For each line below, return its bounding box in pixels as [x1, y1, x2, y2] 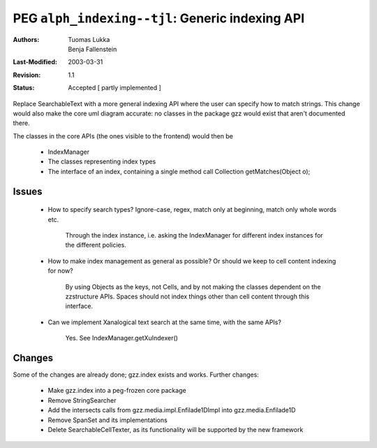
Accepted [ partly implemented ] [68, 84, 162, 92]
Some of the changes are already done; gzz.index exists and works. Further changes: [13, 370, 260, 379]
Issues [13, 185, 43, 197]
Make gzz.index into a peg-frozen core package [47, 386, 186, 395]
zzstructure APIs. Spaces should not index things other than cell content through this [65, 292, 310, 301]
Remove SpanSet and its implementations [47, 416, 168, 424]
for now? [47, 266, 73, 275]
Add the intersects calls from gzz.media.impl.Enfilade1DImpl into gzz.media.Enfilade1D [47, 406, 296, 414]
